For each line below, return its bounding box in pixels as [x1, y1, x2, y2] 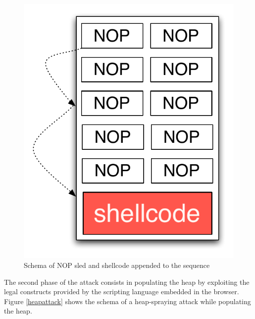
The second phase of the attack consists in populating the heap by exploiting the [4, 276, 250, 287]
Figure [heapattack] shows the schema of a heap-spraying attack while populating [4, 296, 251, 306]
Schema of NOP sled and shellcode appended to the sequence [24, 259, 210, 270]
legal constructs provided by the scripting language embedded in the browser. [4, 286, 239, 297]
